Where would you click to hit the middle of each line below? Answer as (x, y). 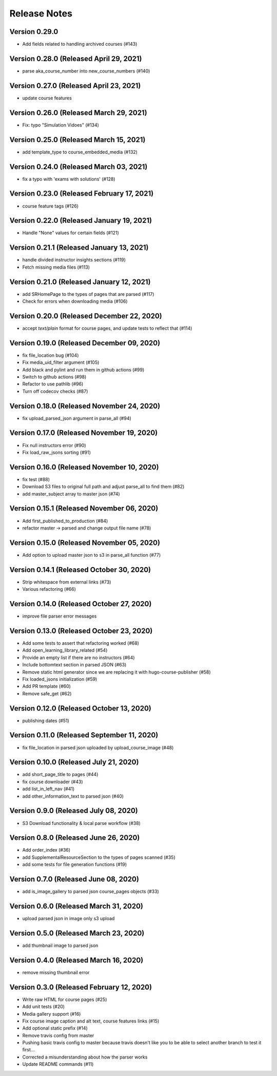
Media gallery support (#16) (52, 1014)
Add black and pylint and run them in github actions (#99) (83, 369)
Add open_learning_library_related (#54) (65, 650)
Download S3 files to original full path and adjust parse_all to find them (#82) (103, 487)
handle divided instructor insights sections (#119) (74, 260)
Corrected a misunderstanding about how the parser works (85, 1057)
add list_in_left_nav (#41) (48, 789)
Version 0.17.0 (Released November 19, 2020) (84, 433)
